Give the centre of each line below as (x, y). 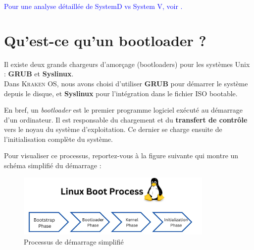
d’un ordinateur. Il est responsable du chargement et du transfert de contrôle (126, 119)
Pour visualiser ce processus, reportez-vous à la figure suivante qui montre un (121, 156)
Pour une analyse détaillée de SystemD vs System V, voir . (93, 6)
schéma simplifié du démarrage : (53, 165)
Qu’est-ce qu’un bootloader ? (105, 40)
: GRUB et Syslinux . (39, 74)
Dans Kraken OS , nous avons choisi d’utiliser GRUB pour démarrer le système (126, 83)
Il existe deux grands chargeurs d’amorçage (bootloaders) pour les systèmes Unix (127, 64)
